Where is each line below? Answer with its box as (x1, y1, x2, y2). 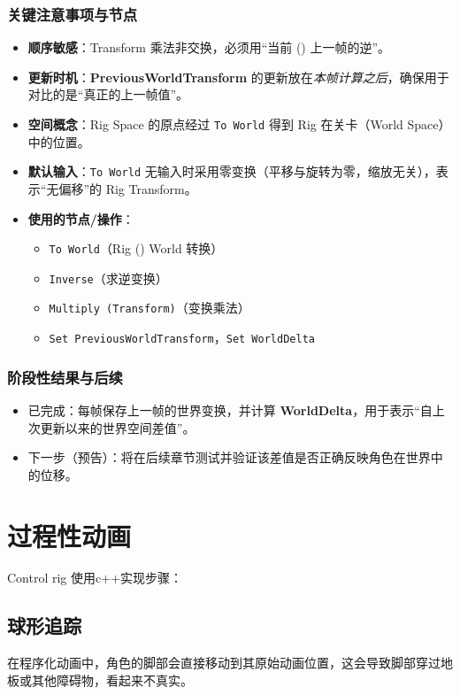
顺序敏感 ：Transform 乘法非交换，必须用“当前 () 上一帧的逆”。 (27, 38, 391, 57)
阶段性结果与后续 (7, 366, 123, 388)
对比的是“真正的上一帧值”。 (27, 85, 189, 104)
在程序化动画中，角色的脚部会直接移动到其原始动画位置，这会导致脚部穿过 (7, 653, 441, 672)
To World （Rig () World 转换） (49, 239, 224, 258)
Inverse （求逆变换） (49, 268, 168, 287)
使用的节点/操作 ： (27, 209, 134, 228)
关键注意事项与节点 (7, 3, 138, 25)
